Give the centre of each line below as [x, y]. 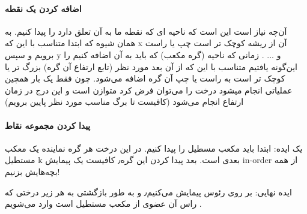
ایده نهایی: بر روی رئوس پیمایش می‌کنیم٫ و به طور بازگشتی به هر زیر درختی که [148, 192]
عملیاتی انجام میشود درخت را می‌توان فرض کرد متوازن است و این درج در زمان [149, 90]
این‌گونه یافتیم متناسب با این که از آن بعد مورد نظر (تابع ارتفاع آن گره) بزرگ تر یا [151, 66]
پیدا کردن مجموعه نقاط [48, 125]
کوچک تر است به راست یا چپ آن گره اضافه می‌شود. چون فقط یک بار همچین [145, 78]
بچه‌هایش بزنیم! [32, 171]
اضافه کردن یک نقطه [43, 8]
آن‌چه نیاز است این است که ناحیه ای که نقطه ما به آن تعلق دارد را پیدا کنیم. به [146, 31]
